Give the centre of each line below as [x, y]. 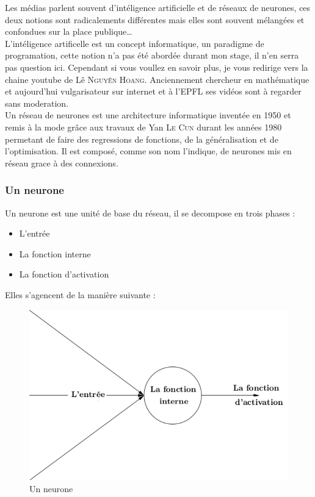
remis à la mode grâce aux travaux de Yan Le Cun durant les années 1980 [143, 127]
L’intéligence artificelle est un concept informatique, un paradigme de [135, 43]
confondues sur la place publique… [69, 31]
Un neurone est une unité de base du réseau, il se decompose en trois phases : [150, 213]
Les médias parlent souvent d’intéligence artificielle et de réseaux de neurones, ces [158, 7]
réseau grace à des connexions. [62, 163]
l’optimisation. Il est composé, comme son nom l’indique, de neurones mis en [148, 151]
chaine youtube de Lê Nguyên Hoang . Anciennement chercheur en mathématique [157, 79]
